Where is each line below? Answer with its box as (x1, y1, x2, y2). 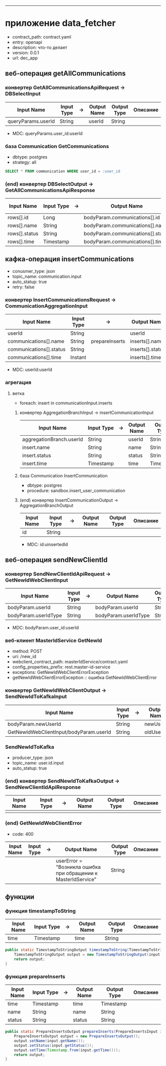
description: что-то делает (12, 44, 68, 50)
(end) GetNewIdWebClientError (5, 820, 83, 827)
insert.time (22, 460, 47, 467)
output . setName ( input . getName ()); (14, 1038, 85, 1043)
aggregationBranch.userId (22, 436, 83, 443)
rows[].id (7, 214, 29, 221)
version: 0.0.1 (12, 50, 40, 55)
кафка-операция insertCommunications (5, 255, 134, 263)
